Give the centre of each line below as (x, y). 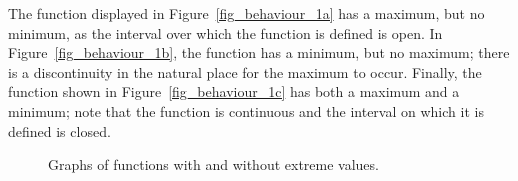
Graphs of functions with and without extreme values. (213, 164)
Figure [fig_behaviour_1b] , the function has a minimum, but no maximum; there (259, 52)
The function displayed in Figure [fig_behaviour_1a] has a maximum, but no (246, 13)
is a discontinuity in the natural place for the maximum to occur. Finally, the (245, 71)
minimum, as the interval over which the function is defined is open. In (225, 32)
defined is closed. (59, 130)
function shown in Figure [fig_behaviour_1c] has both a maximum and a (234, 91)
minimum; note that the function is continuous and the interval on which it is (246, 110)
